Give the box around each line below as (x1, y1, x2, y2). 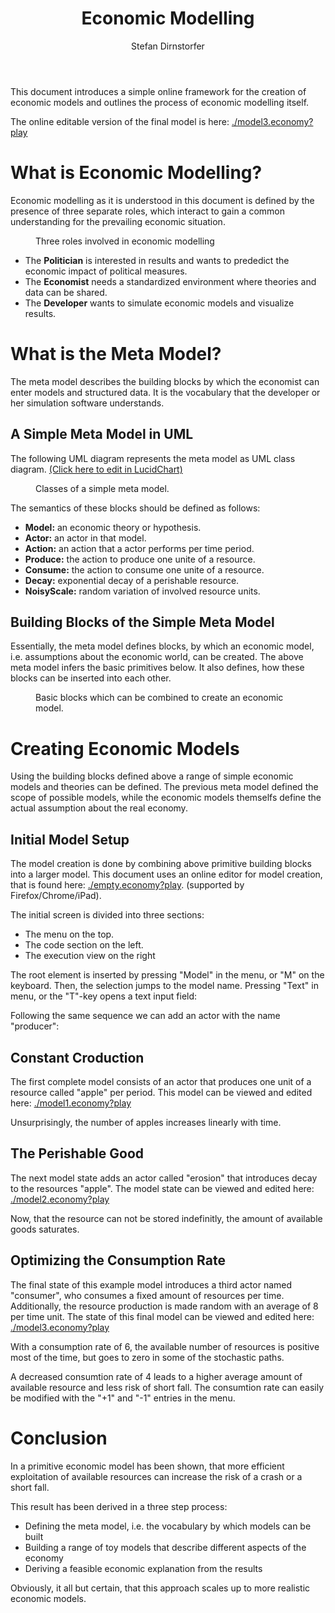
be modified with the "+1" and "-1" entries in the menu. (10, 1392, 236, 1404)
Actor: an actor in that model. (24, 532, 147, 544)
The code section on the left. (24, 939, 144, 951)
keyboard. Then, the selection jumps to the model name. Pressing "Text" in (10, 980, 319, 992)
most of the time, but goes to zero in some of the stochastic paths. (10, 1351, 285, 1363)
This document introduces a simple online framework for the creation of (10, 85, 307, 97)
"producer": (10, 1020, 60, 1032)
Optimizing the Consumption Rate (10, 1252, 226, 1269)
